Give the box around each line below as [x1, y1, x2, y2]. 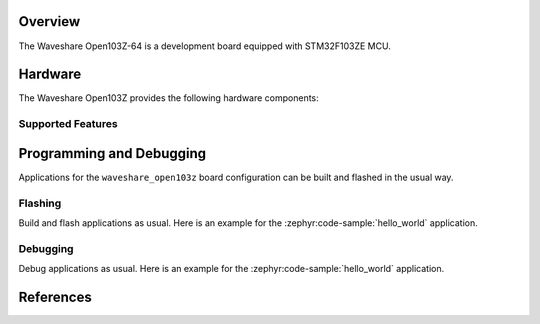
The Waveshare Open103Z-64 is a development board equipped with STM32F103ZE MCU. [18, 40, 392, 52]
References [18, 288, 92, 305]
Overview [18, 13, 81, 30]
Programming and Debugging [18, 145, 207, 162]
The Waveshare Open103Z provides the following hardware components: [18, 92, 319, 104]
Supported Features [18, 117, 119, 131]
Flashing [18, 196, 62, 210]
